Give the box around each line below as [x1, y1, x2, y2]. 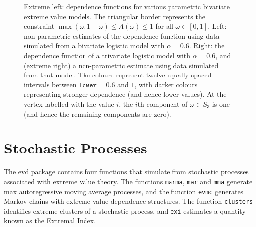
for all [155, 21, 173, 31]
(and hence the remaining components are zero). [24, 108, 171, 119]
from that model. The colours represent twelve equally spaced [24, 70, 212, 80]
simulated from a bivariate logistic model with [24, 40, 165, 51]
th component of [137, 98, 188, 109]
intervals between [24, 79, 77, 89]
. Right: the [189, 40, 225, 51]
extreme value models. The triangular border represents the [24, 11, 205, 21]
